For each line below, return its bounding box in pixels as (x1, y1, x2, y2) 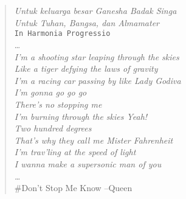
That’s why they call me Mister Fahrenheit (14, 133, 173, 146)
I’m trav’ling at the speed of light (14, 145, 136, 158)
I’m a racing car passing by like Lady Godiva (14, 74, 181, 86)
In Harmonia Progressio (14, 29, 111, 38)
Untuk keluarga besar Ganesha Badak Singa (14, 4, 177, 17)
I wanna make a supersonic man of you (14, 157, 162, 170)
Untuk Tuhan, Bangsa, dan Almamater (14, 16, 159, 29)
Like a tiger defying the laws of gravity (14, 62, 158, 75)
